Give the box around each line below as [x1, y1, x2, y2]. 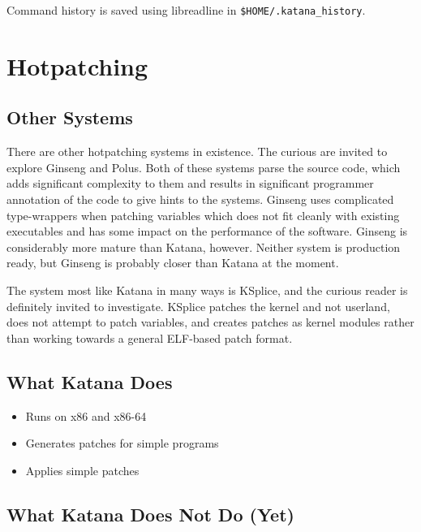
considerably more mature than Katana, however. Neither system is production [6, 238, 401, 255]
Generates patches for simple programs [25, 435, 219, 452]
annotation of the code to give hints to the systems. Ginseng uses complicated [6, 191, 394, 208]
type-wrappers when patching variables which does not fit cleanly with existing [6, 206, 400, 223]
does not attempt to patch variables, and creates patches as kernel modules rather [6, 314, 415, 331]
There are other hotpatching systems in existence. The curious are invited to [6, 143, 388, 160]
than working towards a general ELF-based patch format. [6, 329, 293, 346]
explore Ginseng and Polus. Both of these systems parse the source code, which [6, 158, 401, 175]
